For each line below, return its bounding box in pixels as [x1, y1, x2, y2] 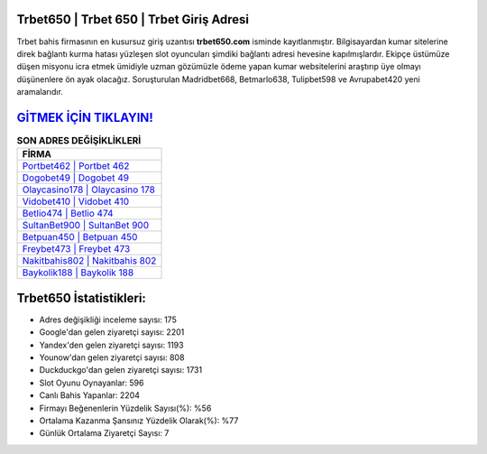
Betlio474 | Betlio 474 [22, 208, 114, 220]
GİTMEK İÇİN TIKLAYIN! [16, 109, 153, 125]
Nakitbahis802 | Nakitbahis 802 [22, 255, 157, 267]
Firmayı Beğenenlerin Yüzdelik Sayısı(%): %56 [39, 403, 212, 413]
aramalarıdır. [16, 87, 63, 97]
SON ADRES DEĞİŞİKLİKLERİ [16, 134, 142, 147]
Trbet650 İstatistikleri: [16, 290, 146, 306]
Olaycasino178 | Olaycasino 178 [22, 183, 155, 196]
